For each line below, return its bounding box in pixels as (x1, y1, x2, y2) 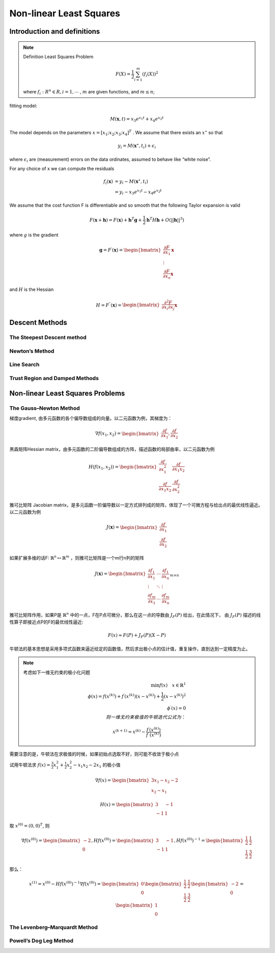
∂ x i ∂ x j (161, 304, 175, 311)
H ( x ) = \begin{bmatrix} (100, 801, 154, 808)
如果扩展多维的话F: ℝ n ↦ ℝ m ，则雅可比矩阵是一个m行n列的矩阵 (9, 554, 145, 561)
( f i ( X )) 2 (142, 70, 158, 78)
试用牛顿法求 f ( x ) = (9, 762, 51, 768)
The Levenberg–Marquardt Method (9, 923, 98, 931)
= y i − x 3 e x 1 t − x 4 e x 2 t (115, 188, 162, 196)
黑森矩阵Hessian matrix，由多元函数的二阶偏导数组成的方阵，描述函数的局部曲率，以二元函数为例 (9, 446, 215, 452)
